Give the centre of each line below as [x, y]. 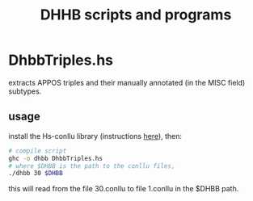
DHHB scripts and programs [136, 15]
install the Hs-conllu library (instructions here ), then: [95, 136]
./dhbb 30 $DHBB [36, 174]
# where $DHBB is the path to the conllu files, [92, 166]
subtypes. [25, 91]
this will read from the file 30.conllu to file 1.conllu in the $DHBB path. [124, 189]
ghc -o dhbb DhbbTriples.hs [56, 158]
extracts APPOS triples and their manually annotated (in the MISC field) [127, 82]
